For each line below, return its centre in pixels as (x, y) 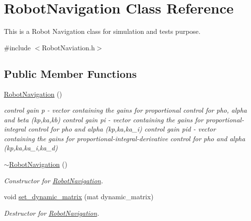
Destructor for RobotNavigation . (52, 213)
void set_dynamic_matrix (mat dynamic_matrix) (79, 197)
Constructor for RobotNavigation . (54, 180)
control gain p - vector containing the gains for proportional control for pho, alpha (125, 110)
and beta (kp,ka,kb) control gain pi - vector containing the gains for (104, 119)
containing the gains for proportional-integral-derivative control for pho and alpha (125, 138)
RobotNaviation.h (68, 47)
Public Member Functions (70, 73)
